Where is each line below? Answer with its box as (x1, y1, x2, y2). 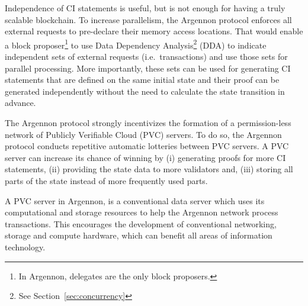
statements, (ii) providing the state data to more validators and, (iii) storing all (5, 163, 293, 175)
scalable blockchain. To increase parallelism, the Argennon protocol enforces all (5, 13, 292, 25)
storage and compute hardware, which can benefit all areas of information (5, 229, 272, 241)
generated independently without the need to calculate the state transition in (5, 85, 285, 97)
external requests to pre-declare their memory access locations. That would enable (5, 25, 303, 37)
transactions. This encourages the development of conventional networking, (5, 217, 277, 230)
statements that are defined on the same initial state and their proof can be (5, 73, 280, 86)
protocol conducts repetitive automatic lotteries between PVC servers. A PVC (5, 140, 289, 152)
